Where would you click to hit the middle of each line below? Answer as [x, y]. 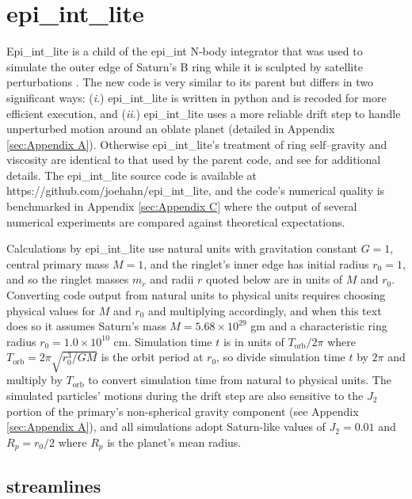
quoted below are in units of [275, 279]
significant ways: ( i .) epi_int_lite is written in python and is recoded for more [196, 97]
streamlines [54, 485]
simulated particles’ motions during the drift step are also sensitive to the [185, 395]
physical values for [51, 310]
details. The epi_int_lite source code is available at [132, 175]
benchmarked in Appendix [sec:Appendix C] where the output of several [182, 206]
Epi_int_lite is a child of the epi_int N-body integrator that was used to [185, 51]
